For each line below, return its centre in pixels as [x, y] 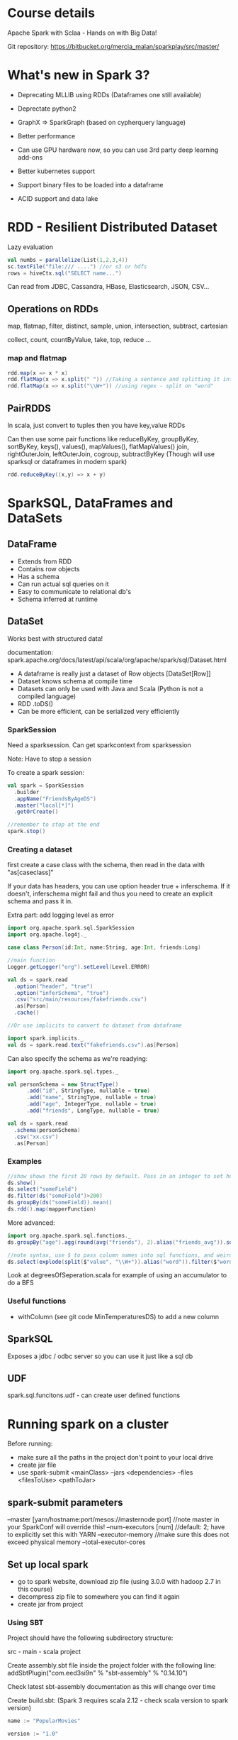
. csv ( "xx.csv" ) [36, 1137]
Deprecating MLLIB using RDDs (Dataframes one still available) [109, 94]
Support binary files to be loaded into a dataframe [90, 185]
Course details [51, 13]
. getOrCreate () [36, 812]
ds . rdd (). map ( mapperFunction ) [52, 1209]
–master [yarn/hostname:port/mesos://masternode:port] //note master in [113, 1519]
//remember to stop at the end [53, 825]
